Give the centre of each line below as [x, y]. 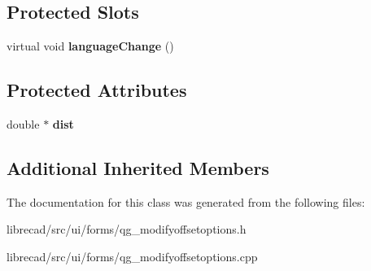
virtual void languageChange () [90, 46]
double [23, 124]
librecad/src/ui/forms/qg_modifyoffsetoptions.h [127, 229]
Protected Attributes [97, 90]
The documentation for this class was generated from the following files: [186, 201]
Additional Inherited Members [138, 167]
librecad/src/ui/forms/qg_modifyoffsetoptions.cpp [132, 256]
